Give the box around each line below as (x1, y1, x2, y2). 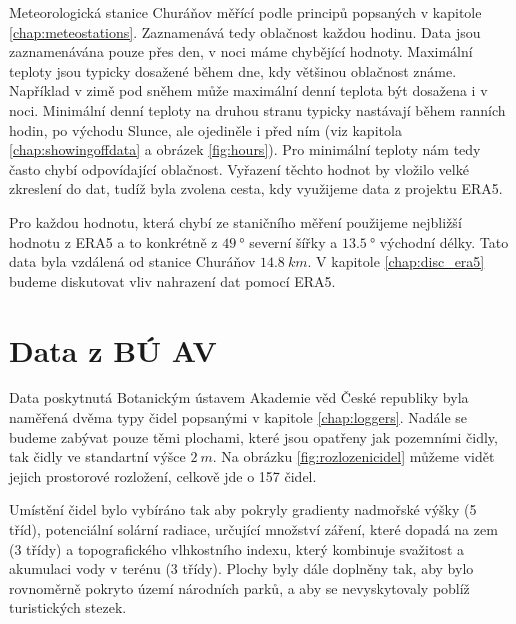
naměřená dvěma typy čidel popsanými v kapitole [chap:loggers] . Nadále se (9, 407, 468, 428)
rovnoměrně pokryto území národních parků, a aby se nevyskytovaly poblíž (9, 577, 470, 598)
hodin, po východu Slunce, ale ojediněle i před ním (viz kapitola (9, 119, 402, 140)
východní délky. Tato (379, 231, 509, 252)
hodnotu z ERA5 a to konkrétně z (9, 231, 218, 252)
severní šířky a (249, 231, 338, 252)
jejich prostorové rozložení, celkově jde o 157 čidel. (9, 465, 317, 486)
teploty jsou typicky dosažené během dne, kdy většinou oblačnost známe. (9, 60, 457, 81)
